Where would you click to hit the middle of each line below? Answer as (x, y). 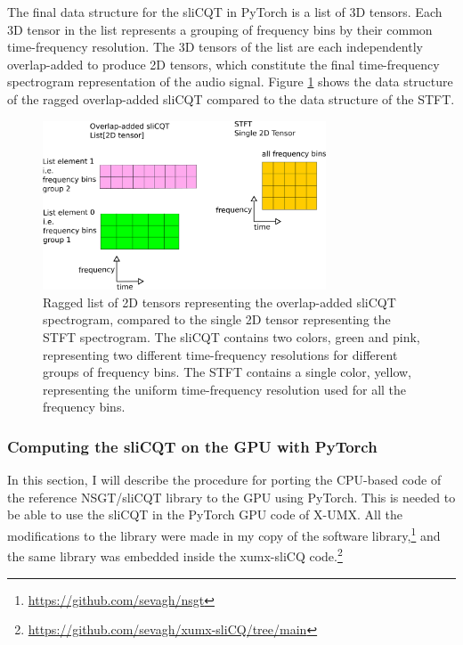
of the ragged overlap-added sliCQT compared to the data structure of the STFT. (231, 98)
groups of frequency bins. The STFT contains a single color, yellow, (227, 372)
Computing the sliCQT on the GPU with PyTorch (192, 446)
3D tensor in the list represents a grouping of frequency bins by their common (220, 29)
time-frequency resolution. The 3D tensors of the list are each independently (215, 47)
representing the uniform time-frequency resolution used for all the (225, 389)
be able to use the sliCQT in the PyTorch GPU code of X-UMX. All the (205, 514)
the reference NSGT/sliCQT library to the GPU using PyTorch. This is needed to (231, 497)
